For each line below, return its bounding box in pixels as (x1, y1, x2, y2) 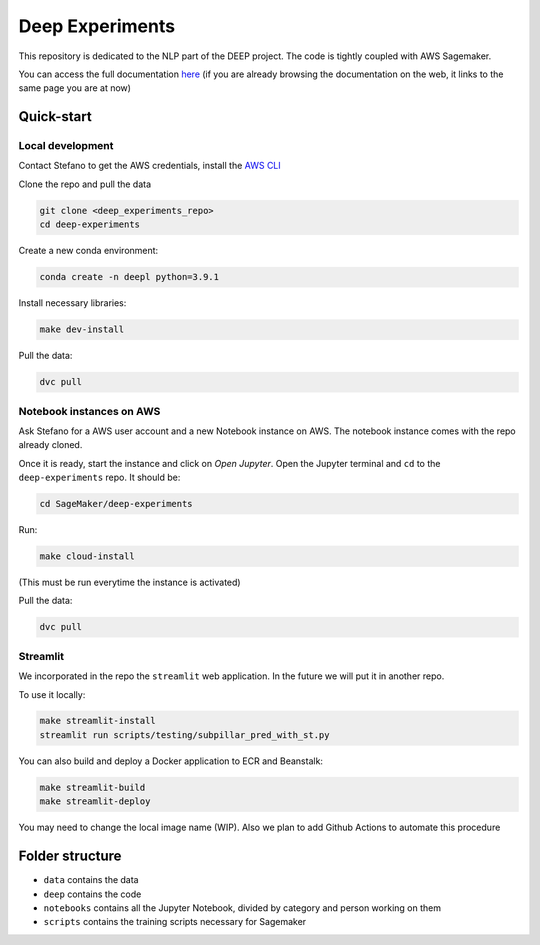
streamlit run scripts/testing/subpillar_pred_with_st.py (39, 729, 330, 740)
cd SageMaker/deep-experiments (39, 498, 194, 510)
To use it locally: (18, 688, 86, 700)
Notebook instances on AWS (18, 404, 161, 418)
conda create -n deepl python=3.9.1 (39, 271, 220, 283)
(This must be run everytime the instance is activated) (18, 576, 241, 588)
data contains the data (43, 874, 139, 886)
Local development (18, 139, 114, 153)
